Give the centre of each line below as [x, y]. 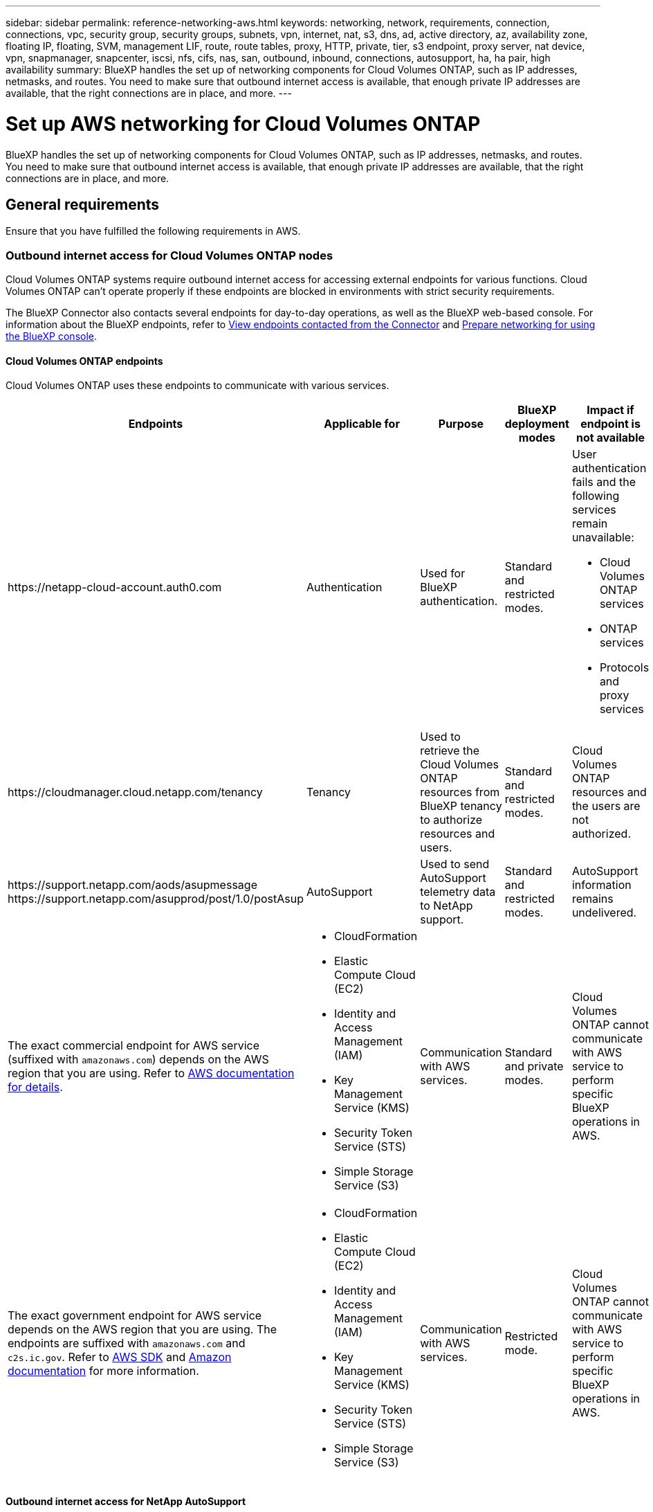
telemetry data [458, 892]
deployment [537, 424]
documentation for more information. [103, 1371]
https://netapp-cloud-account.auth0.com [115, 587]
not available [610, 438]
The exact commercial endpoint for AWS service [134, 1046]
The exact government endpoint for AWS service [135, 1316]
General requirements [83, 204]
